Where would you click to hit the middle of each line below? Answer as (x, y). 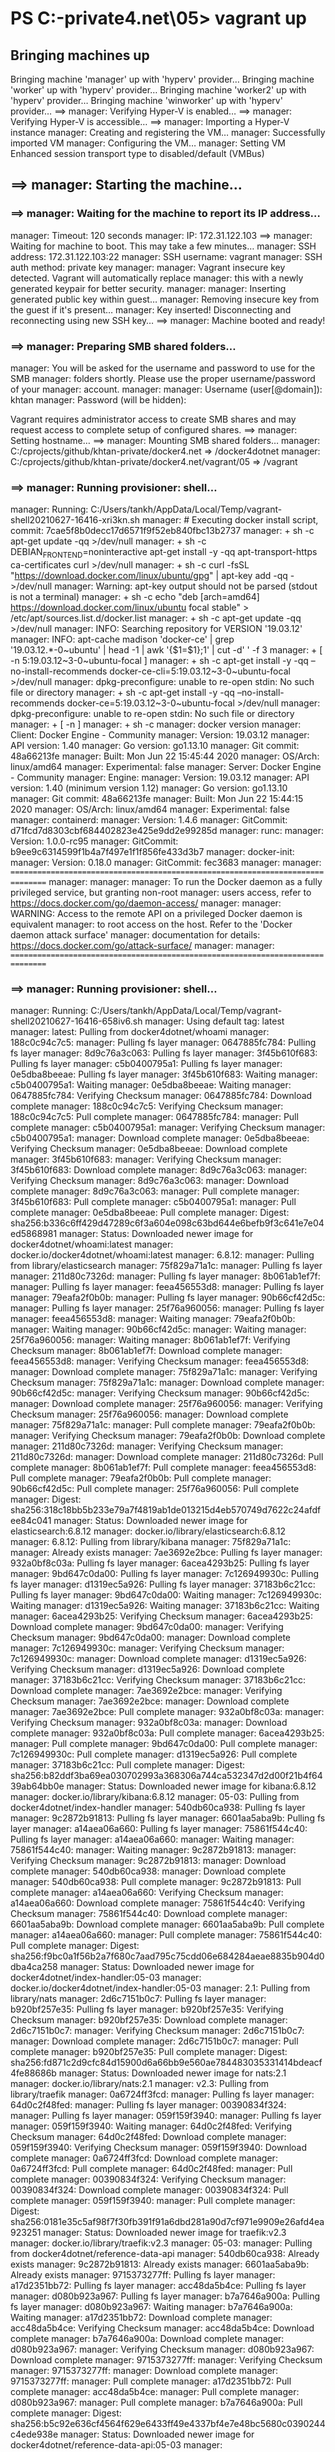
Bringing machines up (80, 55)
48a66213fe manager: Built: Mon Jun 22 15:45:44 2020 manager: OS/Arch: (165, 756)
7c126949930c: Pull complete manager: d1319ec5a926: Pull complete (154, 1754)
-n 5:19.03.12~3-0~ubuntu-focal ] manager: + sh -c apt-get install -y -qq (159, 661)
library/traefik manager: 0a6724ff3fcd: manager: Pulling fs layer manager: (162, 2094)
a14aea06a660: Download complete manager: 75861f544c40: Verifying (158, 1903)
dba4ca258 (34, 1967)
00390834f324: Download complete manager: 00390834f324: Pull (149, 2190)
